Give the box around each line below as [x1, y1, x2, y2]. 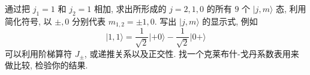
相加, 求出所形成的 [94, 2, 167, 14]
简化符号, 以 [5, 14, 52, 27]
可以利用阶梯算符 [5, 47, 72, 59]
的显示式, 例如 [202, 14, 258, 27]
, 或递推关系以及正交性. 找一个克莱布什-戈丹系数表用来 [84, 47, 299, 59]
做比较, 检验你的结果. [5, 59, 88, 71]
